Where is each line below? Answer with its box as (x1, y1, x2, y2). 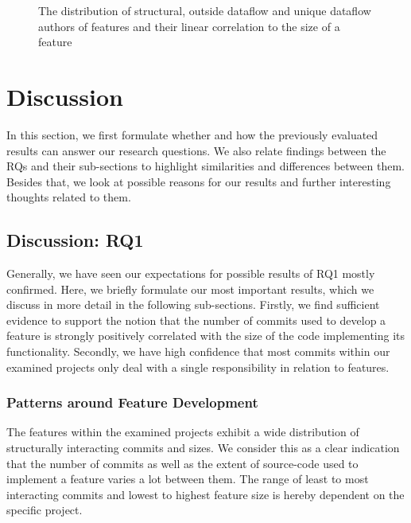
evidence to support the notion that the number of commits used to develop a (6, 311, 386, 328)
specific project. (6, 502, 83, 518)
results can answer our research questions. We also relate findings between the (6, 142, 386, 158)
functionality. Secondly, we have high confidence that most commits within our (6, 343, 390, 360)
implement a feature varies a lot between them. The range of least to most (6, 470, 369, 487)
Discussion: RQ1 (6, 228, 144, 252)
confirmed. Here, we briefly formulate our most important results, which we (6, 280, 374, 297)
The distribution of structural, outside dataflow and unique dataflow (38, 2, 371, 18)
